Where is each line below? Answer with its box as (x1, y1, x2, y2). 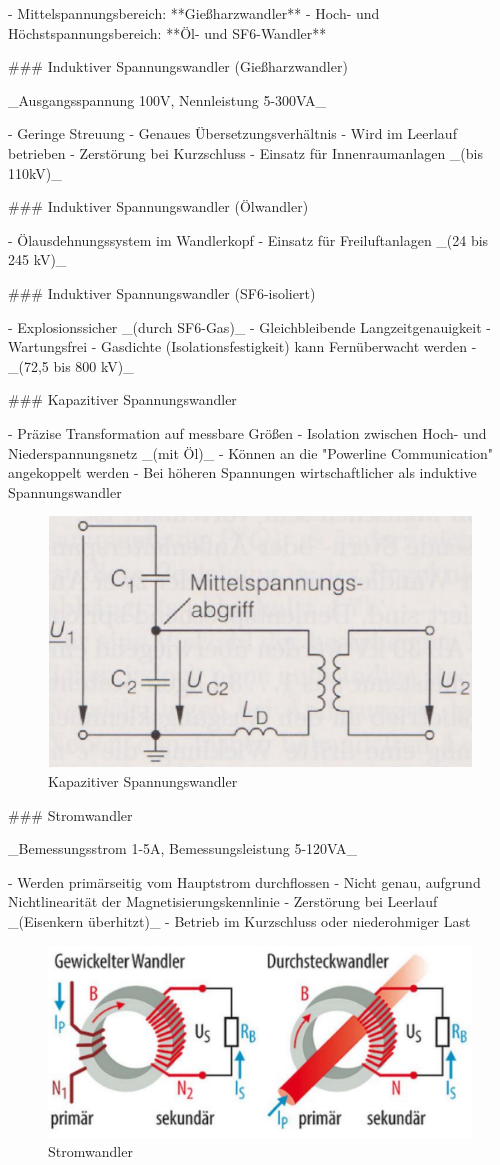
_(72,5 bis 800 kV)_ (8, 355, 134, 376)
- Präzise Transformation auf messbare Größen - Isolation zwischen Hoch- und (8, 422, 487, 443)
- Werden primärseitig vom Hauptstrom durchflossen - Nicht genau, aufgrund (8, 871, 481, 892)
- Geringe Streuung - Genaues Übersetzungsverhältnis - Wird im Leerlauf (8, 123, 457, 144)
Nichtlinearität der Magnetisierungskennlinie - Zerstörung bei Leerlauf (8, 891, 438, 912)
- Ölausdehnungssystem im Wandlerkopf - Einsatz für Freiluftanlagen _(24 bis (8, 229, 489, 250)
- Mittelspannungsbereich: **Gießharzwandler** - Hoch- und (8, 3, 380, 23)
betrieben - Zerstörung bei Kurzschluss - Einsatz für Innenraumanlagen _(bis (8, 142, 483, 163)
